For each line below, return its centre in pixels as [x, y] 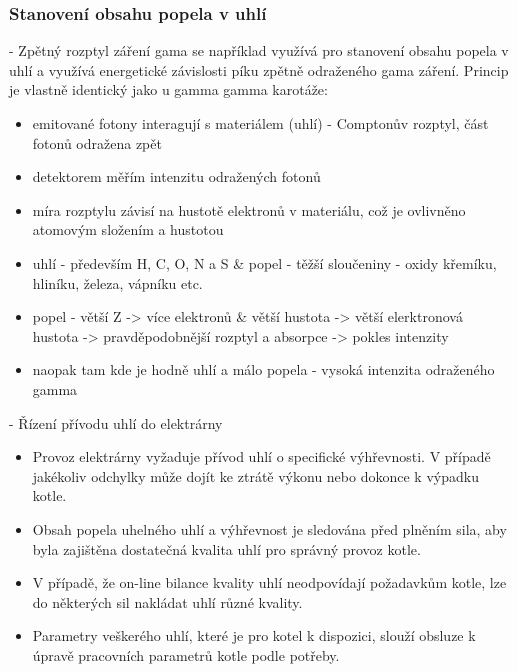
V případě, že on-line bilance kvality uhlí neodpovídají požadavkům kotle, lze [269, 582]
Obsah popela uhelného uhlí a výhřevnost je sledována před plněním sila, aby [269, 528]
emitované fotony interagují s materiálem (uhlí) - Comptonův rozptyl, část [260, 123]
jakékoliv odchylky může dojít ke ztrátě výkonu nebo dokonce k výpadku [255, 475]
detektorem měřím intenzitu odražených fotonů [176, 176]
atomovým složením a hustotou [128, 229]
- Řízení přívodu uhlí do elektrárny [116, 422]
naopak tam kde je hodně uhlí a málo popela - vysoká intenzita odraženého [263, 369]
